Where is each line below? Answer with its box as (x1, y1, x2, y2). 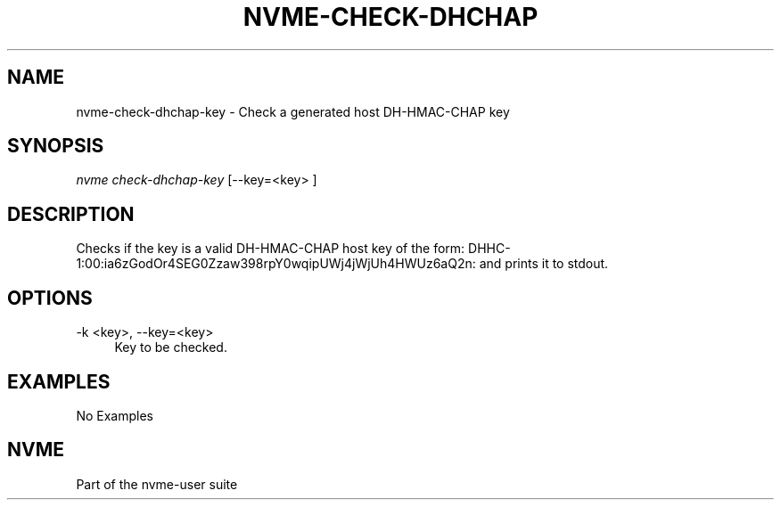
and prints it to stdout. (479, 256, 609, 272)
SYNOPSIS (7, 135, 104, 158)
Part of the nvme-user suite (76, 476, 238, 492)
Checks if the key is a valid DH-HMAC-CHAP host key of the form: (76, 241, 465, 257)
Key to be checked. (114, 339, 227, 356)
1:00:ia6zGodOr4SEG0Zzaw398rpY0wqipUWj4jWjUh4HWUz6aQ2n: (76, 256, 476, 272)
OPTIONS (7, 286, 93, 309)
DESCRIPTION (7, 202, 135, 225)
